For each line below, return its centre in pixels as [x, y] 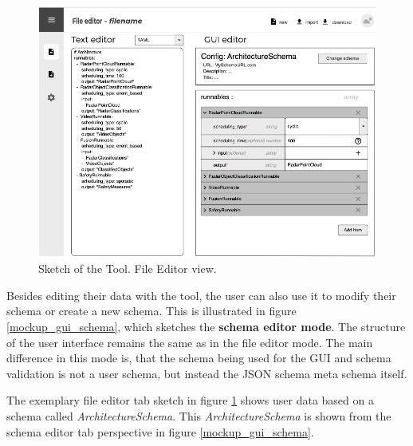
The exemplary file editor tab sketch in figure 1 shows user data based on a [190, 400]
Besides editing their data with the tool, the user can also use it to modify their [201, 295]
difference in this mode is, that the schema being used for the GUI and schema [199, 358]
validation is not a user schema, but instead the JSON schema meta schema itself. [207, 373]
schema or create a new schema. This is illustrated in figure [151, 311]
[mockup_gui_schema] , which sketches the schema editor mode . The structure [206, 327]
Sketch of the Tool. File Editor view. [128, 268]
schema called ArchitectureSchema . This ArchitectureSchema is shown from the [199, 416]
